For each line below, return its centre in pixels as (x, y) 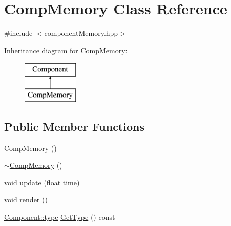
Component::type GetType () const (60, 217)
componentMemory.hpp (81, 33)
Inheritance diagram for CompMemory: (66, 50)
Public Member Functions (74, 126)
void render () (26, 200)
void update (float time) (42, 182)
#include (18, 33)
